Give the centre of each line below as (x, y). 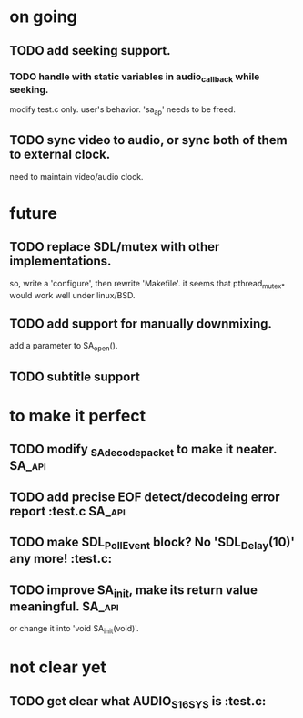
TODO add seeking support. (90, 51)
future (33, 213)
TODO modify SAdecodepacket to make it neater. (143, 451)
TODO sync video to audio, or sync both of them (149, 140)
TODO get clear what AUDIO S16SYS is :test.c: (138, 702)
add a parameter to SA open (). (64, 347)
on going (43, 17)
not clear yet (58, 667)
